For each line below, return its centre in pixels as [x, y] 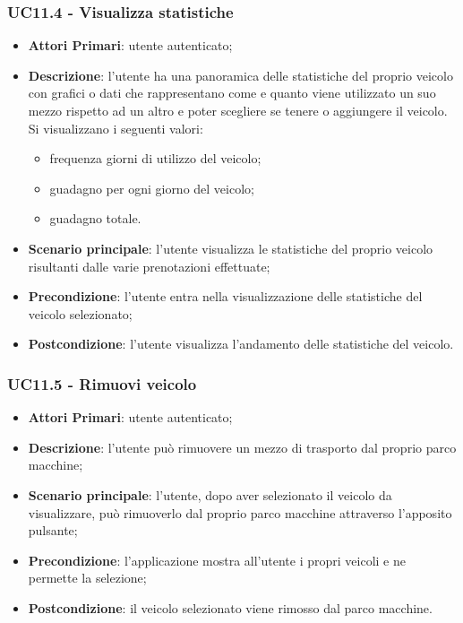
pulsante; [53, 530]
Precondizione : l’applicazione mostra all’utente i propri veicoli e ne [217, 560]
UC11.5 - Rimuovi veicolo [102, 383]
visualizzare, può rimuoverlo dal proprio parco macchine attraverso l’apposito [240, 512]
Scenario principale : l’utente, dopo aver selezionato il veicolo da [210, 494]
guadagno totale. [95, 218]
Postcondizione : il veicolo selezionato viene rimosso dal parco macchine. [230, 607]
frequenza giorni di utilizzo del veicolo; [155, 158]
